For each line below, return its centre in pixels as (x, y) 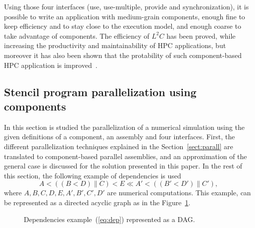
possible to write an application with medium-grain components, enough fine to (125, 16)
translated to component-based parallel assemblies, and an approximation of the (126, 156)
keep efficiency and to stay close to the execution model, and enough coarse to (123, 26)
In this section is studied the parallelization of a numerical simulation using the (124, 127)
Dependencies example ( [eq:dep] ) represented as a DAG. (109, 219)
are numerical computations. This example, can (179, 193)
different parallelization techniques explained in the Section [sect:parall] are (119, 146)
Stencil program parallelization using (100, 91)
